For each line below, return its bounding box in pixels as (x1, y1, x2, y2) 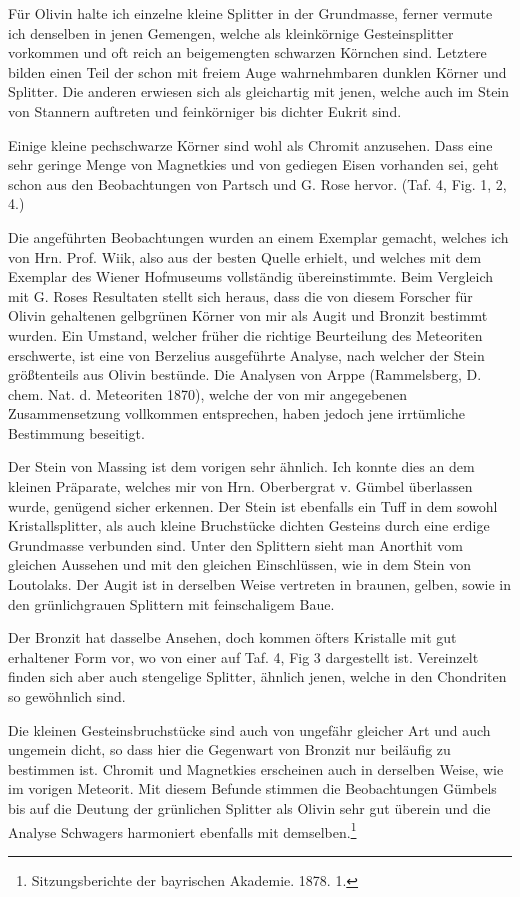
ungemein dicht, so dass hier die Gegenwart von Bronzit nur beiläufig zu (8, 739, 451, 760)
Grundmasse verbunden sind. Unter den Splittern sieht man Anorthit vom (8, 534, 463, 555)
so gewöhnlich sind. (8, 686, 126, 706)
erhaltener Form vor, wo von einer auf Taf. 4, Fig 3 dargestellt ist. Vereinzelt (8, 646, 479, 667)
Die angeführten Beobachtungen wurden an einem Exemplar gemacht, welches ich (8, 226, 509, 247)
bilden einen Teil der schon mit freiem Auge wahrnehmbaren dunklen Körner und (8, 61, 507, 82)
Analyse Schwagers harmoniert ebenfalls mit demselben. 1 (8, 818, 357, 842)
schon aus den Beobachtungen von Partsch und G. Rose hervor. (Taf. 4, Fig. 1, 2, (8, 173, 507, 194)
